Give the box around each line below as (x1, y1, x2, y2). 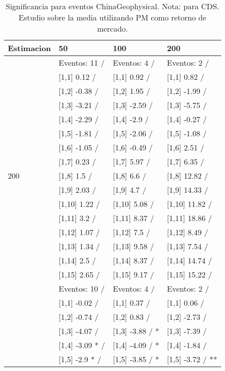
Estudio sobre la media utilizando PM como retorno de (19, 12, 206, 23)
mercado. (97, 23, 128, 34)
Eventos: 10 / (58, 283, 105, 294)
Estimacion (8, 42, 51, 54)
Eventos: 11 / (58, 57, 105, 68)
